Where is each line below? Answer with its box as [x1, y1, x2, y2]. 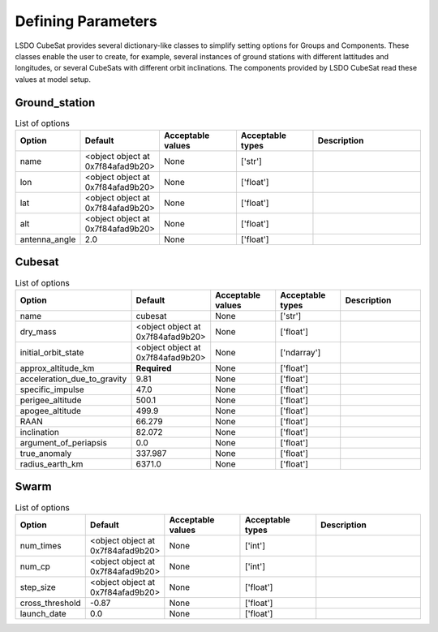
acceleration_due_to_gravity [19, 373, 127, 385]
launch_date [19, 608, 67, 619]
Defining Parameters [15, 12, 157, 30]
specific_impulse [19, 384, 84, 395]
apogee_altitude [19, 405, 81, 416]
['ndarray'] [280, 346, 321, 358]
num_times [19, 540, 62, 551]
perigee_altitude [19, 394, 82, 406]
